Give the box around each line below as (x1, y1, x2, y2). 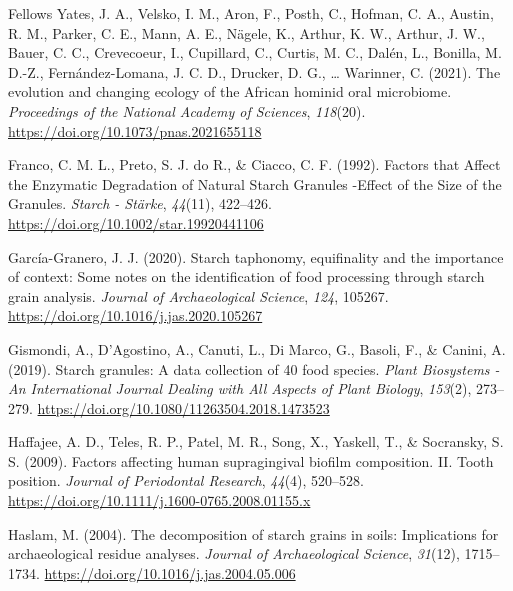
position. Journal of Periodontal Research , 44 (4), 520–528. (8, 470, 364, 491)
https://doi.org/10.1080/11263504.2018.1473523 (37, 397, 330, 418)
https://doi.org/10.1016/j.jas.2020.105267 (8, 305, 263, 326)
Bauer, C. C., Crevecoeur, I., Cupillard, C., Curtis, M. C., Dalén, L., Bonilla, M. (8, 42, 502, 63)
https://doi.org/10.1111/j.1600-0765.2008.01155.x (8, 490, 311, 511)
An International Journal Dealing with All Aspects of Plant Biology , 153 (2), (8, 378, 472, 399)
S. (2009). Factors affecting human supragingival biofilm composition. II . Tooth (8, 450, 494, 471)
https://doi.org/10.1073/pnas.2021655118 (8, 120, 262, 141)
